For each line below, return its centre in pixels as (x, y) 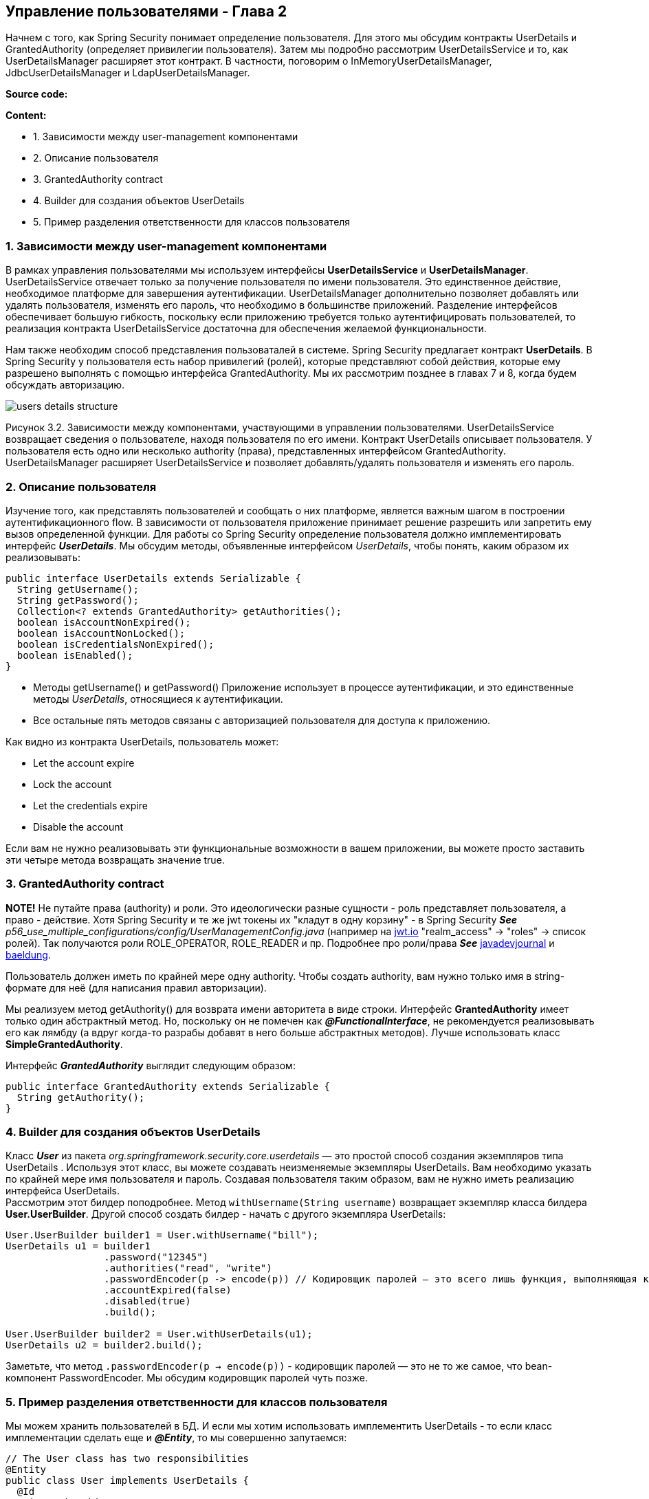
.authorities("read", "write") (188, 1268)
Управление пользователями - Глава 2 (146, 11)
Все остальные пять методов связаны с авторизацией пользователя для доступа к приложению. (262, 720)
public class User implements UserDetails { (128, 1481)
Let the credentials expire (90, 805)
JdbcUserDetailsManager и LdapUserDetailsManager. (128, 73)
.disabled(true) (147, 1301)
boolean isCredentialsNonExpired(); (115, 644)
